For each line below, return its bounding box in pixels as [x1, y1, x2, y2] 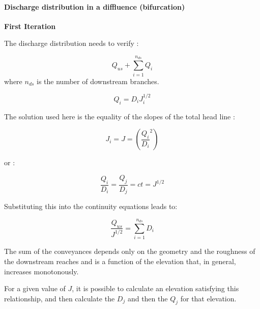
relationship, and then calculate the [4, 293, 115, 303]
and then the [127, 293, 168, 303]
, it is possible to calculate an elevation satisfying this [72, 283, 239, 294]
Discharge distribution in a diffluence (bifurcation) [4, 1, 185, 12]
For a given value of [4, 283, 66, 294]
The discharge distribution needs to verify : [4, 38, 139, 48]
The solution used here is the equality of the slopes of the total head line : [4, 111, 235, 121]
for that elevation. [180, 293, 237, 303]
